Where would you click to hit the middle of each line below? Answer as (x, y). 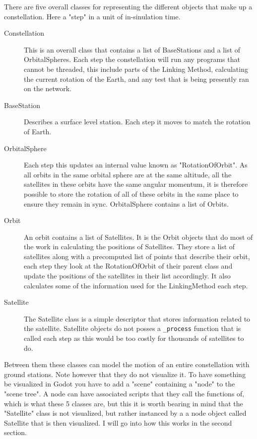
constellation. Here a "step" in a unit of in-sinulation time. (92, 16)
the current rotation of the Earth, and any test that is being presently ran (136, 79)
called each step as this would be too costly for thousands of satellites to (134, 338)
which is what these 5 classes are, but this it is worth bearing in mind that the (124, 403)
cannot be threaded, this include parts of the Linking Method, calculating (136, 69)
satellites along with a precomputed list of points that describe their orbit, (137, 256)
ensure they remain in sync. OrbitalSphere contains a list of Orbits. (126, 203)
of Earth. (38, 131)
